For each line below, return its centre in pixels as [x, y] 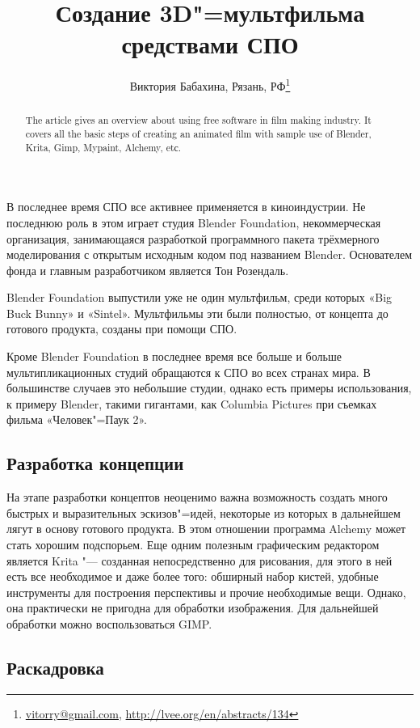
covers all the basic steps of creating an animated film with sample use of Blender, [198, 134]
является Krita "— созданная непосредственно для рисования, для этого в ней [199, 560]
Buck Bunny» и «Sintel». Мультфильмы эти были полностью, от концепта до [197, 313]
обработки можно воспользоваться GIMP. [109, 624]
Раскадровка [55, 667]
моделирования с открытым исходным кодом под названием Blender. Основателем [210, 254]
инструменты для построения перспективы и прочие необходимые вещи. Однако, [206, 592]
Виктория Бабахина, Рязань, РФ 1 [210, 85]
